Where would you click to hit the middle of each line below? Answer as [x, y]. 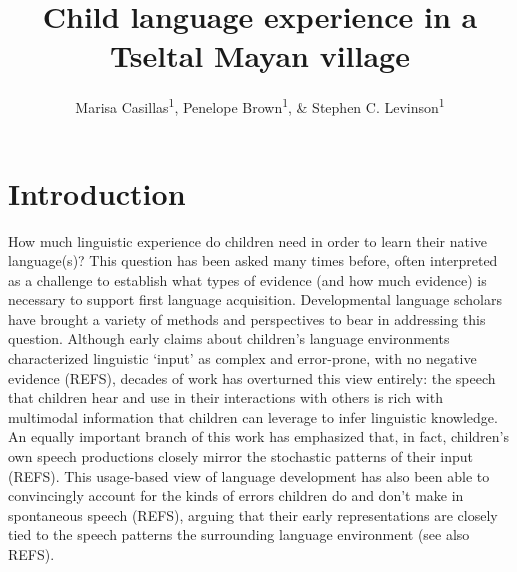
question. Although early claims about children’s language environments [229, 338]
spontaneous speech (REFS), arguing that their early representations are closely [253, 514]
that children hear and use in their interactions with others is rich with [225, 397]
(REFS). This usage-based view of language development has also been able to [249, 475]
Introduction [97, 192]
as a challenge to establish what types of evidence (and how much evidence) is [247, 279]
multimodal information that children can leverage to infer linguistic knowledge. [253, 416]
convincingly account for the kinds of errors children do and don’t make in [236, 495]
